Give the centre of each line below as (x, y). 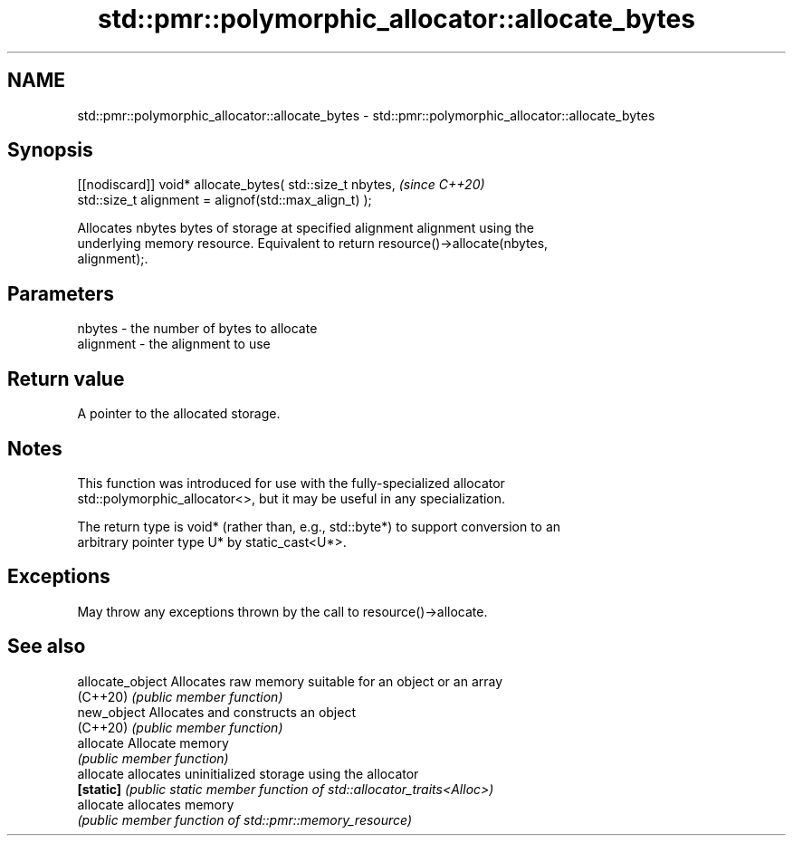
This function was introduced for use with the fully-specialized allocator (291, 483)
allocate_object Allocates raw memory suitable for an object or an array (290, 681)
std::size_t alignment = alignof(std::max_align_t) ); (225, 200)
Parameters (61, 293)
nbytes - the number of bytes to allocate (197, 329)
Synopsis (50, 150)
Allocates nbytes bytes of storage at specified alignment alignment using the (306, 228)
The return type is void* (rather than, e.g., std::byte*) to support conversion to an (319, 526)
